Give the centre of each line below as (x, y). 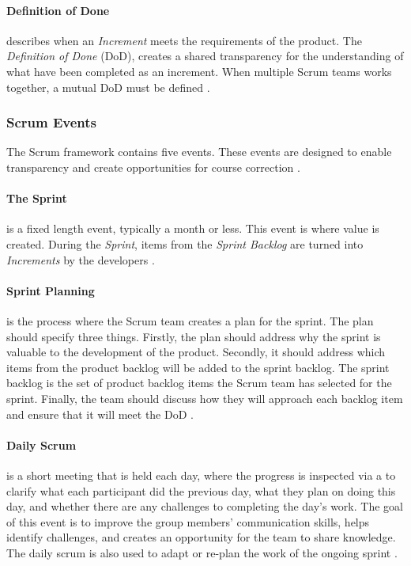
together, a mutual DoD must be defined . (108, 87)
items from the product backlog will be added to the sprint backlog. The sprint (198, 367)
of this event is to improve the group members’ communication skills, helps (188, 521)
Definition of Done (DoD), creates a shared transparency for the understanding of (205, 56)
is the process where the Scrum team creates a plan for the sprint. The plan (190, 320)
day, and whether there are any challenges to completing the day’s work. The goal (205, 506)
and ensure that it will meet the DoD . (100, 414)
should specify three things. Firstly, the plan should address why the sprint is (194, 336)
